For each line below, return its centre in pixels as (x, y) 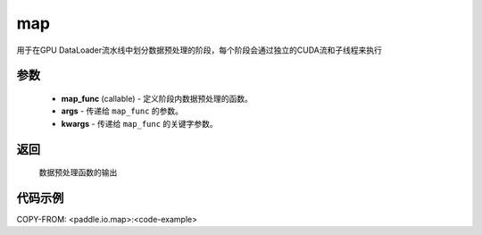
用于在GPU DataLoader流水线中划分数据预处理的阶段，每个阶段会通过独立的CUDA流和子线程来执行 (199, 50)
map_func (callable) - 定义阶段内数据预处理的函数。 (157, 98)
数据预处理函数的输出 (78, 172)
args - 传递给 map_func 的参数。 (122, 111)
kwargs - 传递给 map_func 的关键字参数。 (139, 123)
